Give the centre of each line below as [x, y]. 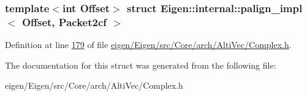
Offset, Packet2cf [64, 22]
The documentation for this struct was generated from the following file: [141, 65]
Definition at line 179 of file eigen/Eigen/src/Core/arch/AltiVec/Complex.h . [148, 45]
